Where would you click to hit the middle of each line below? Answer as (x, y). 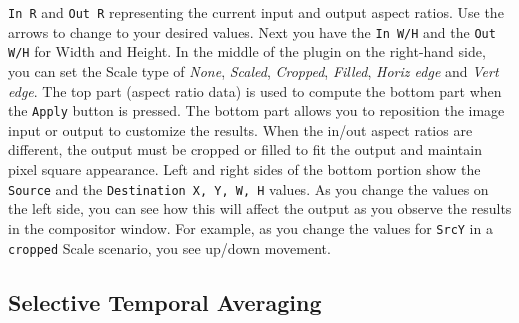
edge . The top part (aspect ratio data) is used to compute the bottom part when (255, 90)
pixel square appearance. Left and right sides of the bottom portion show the (244, 169)
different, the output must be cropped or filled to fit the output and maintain (245, 149)
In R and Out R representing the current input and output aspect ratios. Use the (256, 12)
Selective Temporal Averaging (165, 301)
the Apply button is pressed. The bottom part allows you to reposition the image (256, 110)
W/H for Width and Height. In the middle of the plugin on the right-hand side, (247, 51)
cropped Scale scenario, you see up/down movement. (169, 247)
